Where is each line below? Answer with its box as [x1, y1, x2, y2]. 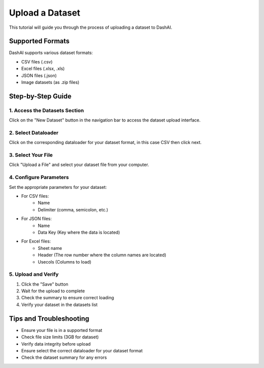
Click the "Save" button [21, 281, 68, 287]
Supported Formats [9, 37, 70, 45]
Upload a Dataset [9, 7, 81, 18]
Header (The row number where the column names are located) [38, 252, 166, 258]
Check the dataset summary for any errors [21, 354, 107, 361]
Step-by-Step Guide [9, 92, 72, 100]
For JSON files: [21, 216, 52, 222]
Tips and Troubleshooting [9, 314, 89, 323]
